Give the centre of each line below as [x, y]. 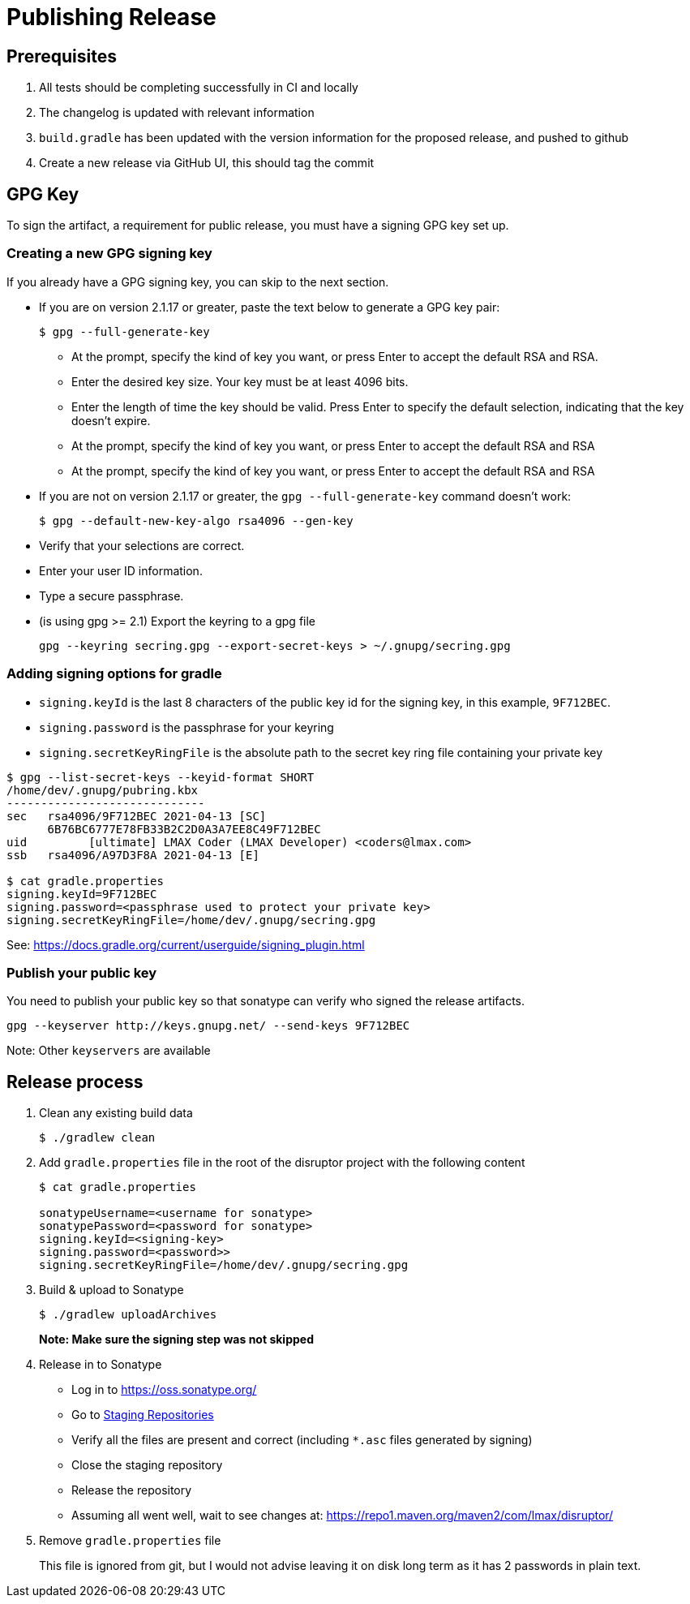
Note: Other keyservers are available [109, 1051]
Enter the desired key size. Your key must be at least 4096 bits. [240, 381]
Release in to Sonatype [101, 1365]
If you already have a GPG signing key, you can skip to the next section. [198, 282]
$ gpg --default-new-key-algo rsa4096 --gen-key [196, 520]
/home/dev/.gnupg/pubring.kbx [103, 790]
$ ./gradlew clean [97, 1138]
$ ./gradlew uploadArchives [128, 1315]
